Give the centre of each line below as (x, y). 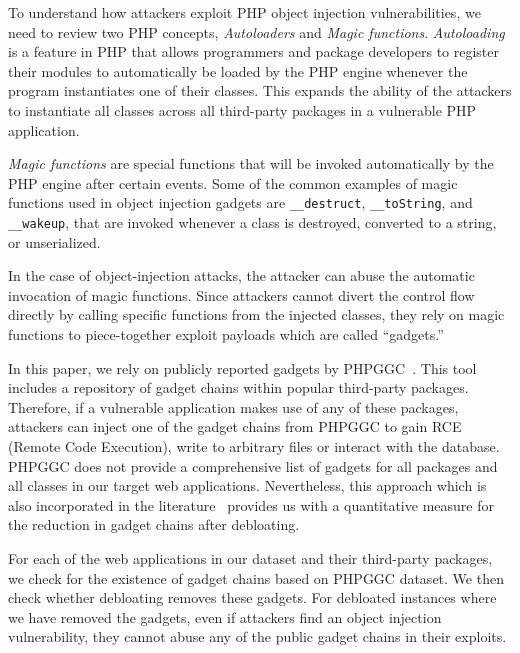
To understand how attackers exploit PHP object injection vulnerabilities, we (244, 12)
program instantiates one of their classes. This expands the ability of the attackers (260, 90)
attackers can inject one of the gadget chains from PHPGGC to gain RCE (235, 426)
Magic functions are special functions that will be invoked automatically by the (251, 163)
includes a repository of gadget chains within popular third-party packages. (238, 387)
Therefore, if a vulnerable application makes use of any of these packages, (233, 406)
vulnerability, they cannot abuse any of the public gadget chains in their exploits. (257, 636)
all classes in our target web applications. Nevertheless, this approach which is (247, 485)
